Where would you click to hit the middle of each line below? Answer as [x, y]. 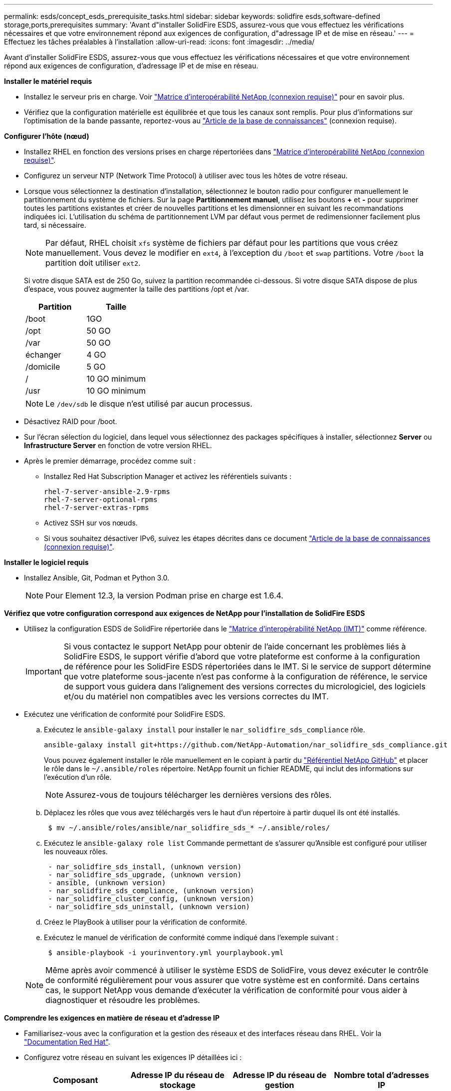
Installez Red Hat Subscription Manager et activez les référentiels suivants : [168, 476]
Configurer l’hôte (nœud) [47, 136]
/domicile [43, 367]
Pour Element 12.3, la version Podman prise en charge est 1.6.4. [164, 595]
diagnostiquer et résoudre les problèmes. [123, 1000]
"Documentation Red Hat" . [67, 1042]
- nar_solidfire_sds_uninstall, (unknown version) [149, 907]
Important [44, 671]
